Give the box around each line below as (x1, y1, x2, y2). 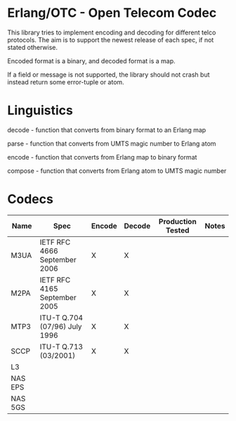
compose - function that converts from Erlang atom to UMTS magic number (7, 167, 227, 175)
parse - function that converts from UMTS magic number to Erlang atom (7, 139, 216, 148)
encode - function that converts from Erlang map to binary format (7, 153, 197, 161)
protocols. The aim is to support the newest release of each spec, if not (7, 35, 214, 44)
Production (158, 216, 197, 226)
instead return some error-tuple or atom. (7, 77, 124, 86)
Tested (166, 225, 190, 235)
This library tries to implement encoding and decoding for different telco (7, 28, 216, 37)
